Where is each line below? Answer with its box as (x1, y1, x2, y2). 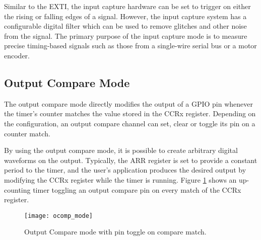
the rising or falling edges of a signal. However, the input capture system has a (4, 11, 247, 21)
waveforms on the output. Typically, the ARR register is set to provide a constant (4, 154, 257, 165)
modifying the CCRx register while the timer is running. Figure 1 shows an (4, 174, 237, 185)
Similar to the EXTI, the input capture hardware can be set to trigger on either (4, 1, 251, 11)
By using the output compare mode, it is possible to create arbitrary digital (4, 145, 238, 155)
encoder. (4, 50, 30, 60)
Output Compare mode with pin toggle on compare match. (24, 226, 207, 237)
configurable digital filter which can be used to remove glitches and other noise (4, 21, 247, 31)
